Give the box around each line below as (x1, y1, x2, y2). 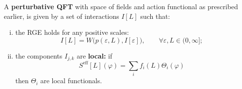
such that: (140, 11, 170, 21)
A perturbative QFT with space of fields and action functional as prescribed (4, 1, 238, 11)
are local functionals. (40, 75, 102, 86)
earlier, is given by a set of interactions (4, 11, 119, 21)
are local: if (77, 50, 113, 60)
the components (15, 50, 63, 60)
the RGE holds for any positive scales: (15, 27, 129, 37)
